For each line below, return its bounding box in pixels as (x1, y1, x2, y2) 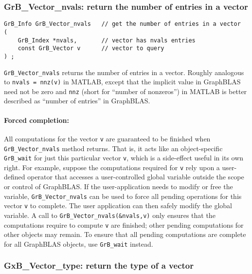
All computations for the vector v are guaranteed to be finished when (4, 133, 211, 143)
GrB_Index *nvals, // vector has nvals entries (18, 37, 196, 44)
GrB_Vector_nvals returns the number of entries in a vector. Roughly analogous (4, 67, 244, 77)
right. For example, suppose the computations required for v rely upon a (4, 162, 220, 172)
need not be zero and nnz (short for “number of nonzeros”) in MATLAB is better (4, 86, 247, 96)
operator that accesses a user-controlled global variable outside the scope (27, 172, 244, 182)
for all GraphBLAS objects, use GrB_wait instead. (4, 238, 153, 249)
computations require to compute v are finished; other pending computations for (4, 219, 244, 230)
